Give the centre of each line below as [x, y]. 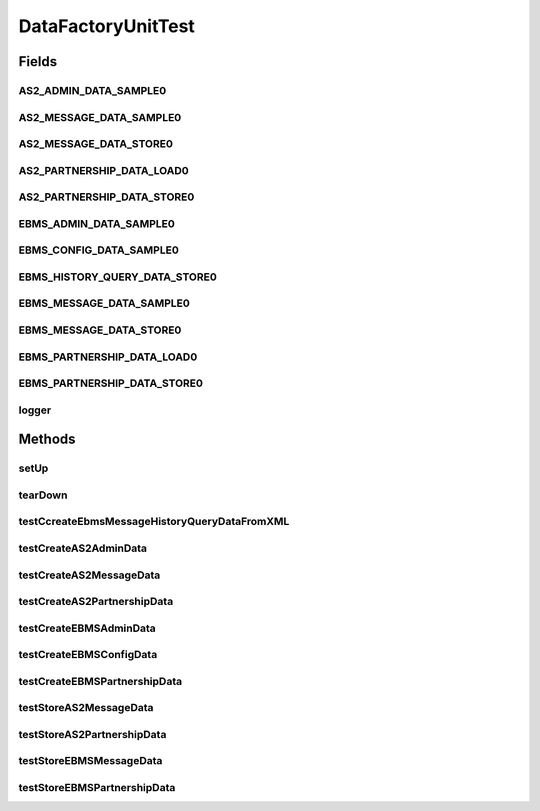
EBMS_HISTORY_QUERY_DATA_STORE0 [117, 277]
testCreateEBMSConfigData [88, 655]
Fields [38, 61]
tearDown [43, 495]
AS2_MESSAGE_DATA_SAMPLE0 [100, 117]
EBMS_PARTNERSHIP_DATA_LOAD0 [108, 357]
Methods [47, 439]
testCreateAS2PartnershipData [96, 602]
